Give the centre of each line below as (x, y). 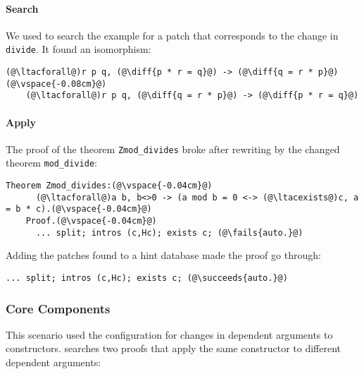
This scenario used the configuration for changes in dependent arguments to (169, 334)
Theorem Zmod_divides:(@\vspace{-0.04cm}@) (109, 186)
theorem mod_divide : (51, 163)
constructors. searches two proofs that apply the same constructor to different (173, 348)
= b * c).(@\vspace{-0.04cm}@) (79, 209)
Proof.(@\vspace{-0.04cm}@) (91, 221)
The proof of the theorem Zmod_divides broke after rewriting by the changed (173, 149)
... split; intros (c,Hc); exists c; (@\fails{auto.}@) (169, 233)
